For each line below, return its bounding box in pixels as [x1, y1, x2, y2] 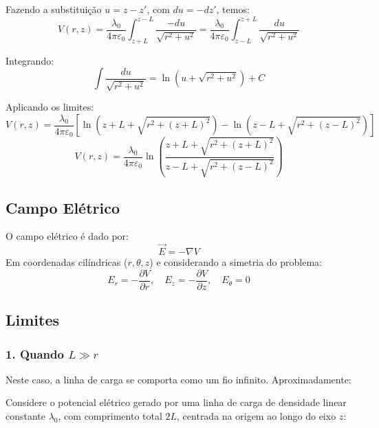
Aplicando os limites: [6, 100, 94, 114]
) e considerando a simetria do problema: [149, 255, 322, 269]
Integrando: [6, 53, 54, 67]
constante [6, 409, 46, 423]
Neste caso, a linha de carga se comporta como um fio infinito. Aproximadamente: [6, 372, 351, 386]
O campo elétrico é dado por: [6, 229, 129, 243]
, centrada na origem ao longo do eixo [177, 409, 336, 423]
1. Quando [6, 345, 64, 362]
